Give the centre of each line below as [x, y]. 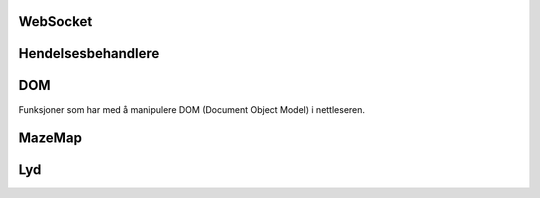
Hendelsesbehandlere [89, 53]
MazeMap [50, 138]
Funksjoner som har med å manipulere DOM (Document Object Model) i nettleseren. [191, 109]
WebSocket [55, 21]
